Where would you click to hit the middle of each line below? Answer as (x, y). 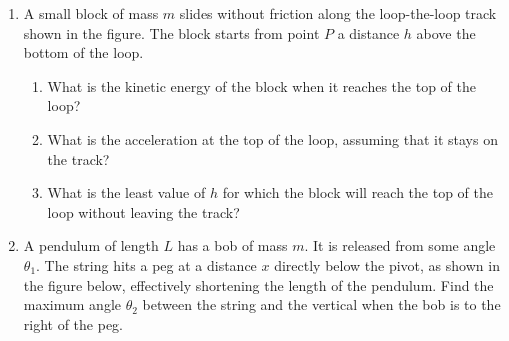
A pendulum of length (91, 245)
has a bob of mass (232, 245)
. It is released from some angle (400, 245)
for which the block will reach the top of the (357, 192)
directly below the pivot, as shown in (387, 264)
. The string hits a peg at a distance (146, 264)
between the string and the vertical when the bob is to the (321, 304)
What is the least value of (126, 192)
